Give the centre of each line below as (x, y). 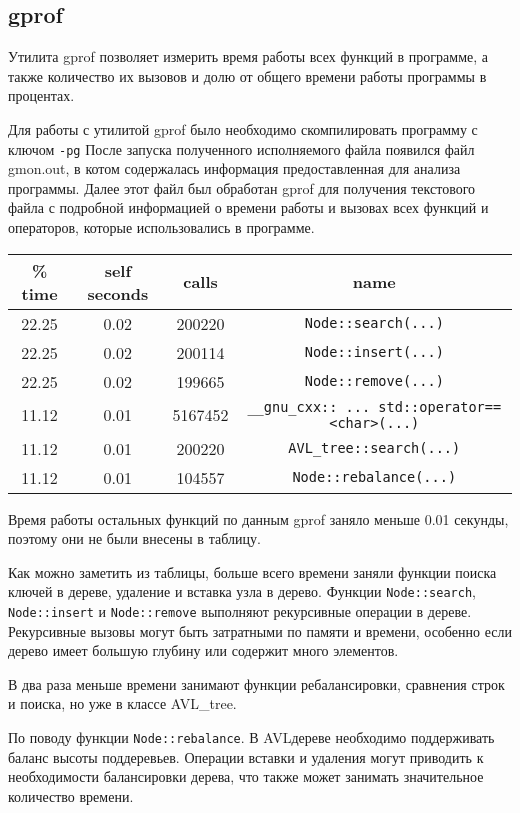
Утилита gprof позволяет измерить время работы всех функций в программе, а (248, 56)
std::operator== (440, 406)
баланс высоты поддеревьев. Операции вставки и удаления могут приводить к (246, 756)
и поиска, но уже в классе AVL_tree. (122, 703)
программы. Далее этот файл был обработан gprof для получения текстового (242, 187)
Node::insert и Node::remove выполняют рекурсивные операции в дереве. (240, 611)
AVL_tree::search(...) (374, 448)
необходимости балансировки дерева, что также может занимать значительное (246, 776)
